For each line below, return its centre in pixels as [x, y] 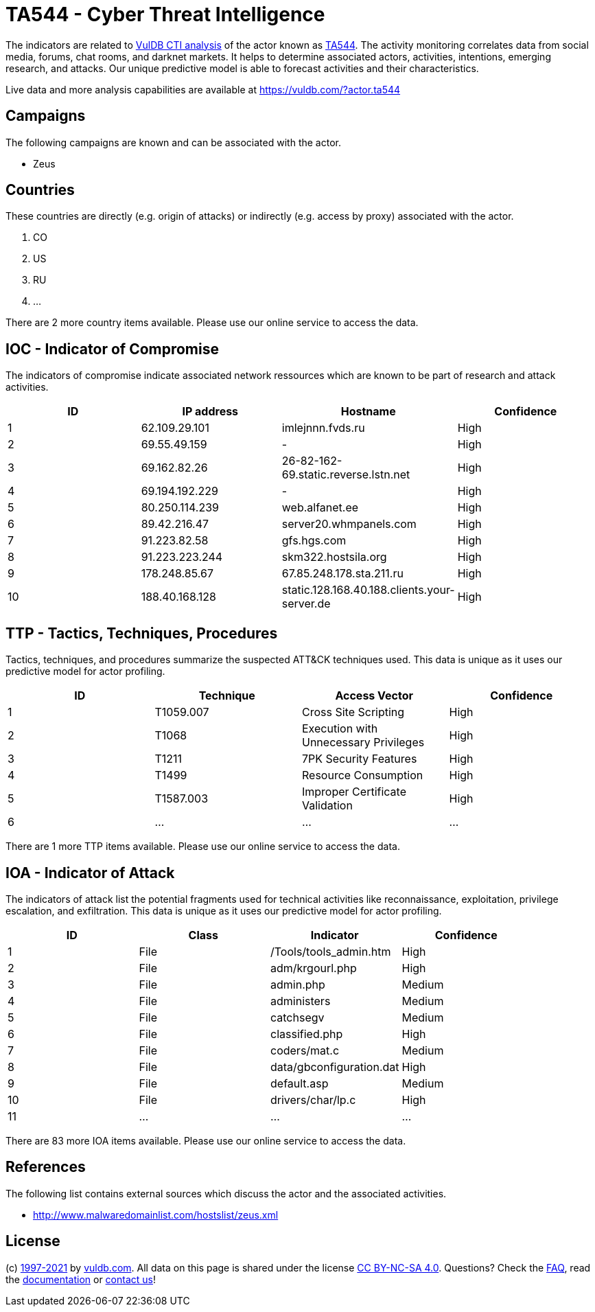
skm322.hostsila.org [334, 557]
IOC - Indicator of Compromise [112, 349]
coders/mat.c [305, 1050]
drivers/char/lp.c [313, 1100]
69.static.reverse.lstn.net [346, 475]
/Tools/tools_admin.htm [331, 951]
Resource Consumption [363, 775]
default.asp [300, 1083]
